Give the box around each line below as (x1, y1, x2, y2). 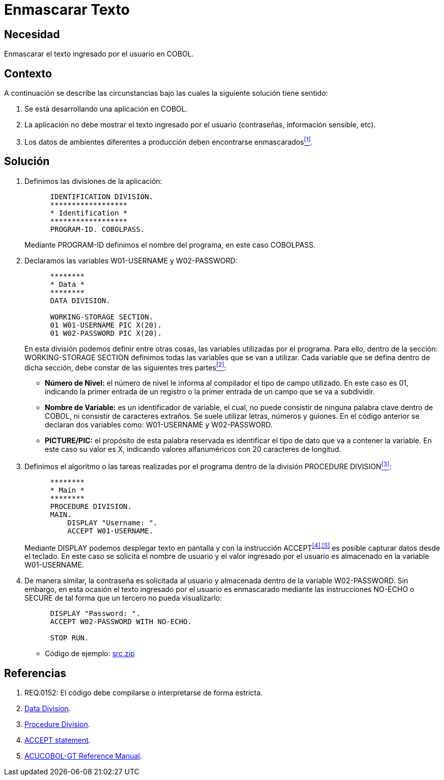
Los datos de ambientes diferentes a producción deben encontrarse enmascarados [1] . (24, 136, 313, 146)
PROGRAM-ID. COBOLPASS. (50, 225, 145, 233)
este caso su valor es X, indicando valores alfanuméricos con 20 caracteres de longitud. (45, 445, 341, 454)
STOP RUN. (50, 634, 89, 642)
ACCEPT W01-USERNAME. (67, 526, 153, 535)
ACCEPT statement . (24, 736, 91, 745)
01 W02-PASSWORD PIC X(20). (50, 329, 162, 337)
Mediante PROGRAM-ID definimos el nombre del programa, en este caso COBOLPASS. (24, 240, 316, 249)
